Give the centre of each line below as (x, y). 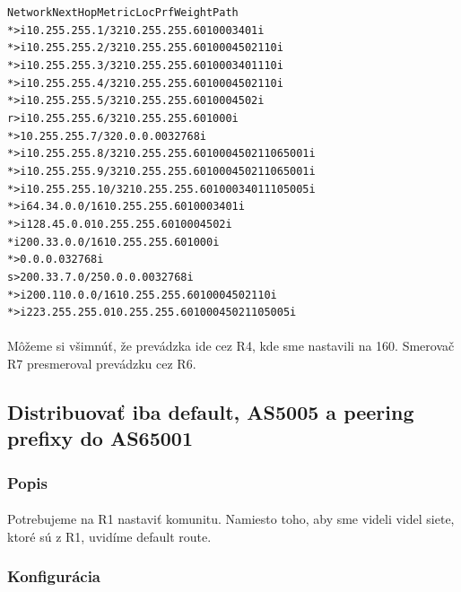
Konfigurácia (54, 576)
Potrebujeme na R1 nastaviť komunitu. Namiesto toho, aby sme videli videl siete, (231, 519)
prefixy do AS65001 (100, 438)
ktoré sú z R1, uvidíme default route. (109, 536)
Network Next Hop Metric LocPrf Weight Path (123, 13)
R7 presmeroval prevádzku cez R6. (102, 363)
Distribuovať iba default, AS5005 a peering (211, 411)
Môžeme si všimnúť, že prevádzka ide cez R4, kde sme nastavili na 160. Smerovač (231, 346)
